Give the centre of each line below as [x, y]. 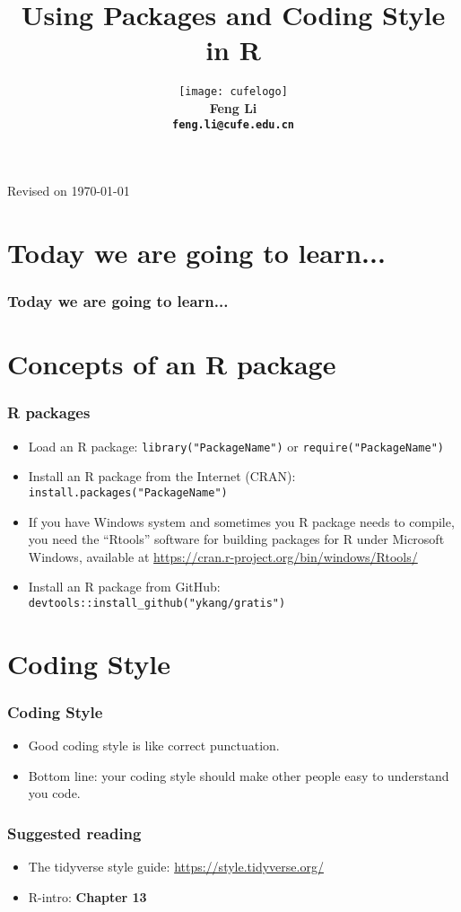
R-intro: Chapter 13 [87, 896]
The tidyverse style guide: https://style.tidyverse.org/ [176, 867]
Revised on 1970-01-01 [69, 191]
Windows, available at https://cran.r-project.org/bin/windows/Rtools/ [223, 556]
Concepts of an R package [172, 364]
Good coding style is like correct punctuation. [154, 745]
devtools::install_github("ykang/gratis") [157, 603]
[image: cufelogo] [233, 92]
